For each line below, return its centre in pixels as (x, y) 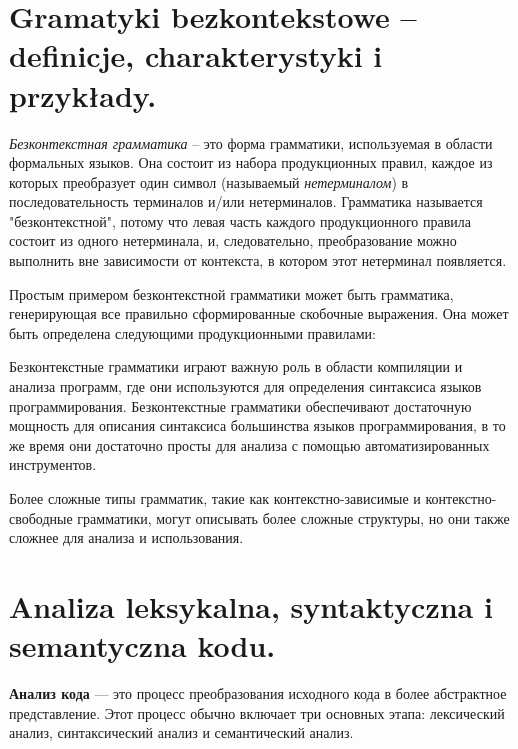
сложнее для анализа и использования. (126, 537)
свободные (41, 517)
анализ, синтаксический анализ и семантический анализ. (181, 732)
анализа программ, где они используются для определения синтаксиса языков (245, 386)
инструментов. (53, 464)
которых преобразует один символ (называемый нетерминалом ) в (209, 181)
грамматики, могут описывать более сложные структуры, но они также (293, 517)
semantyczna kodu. (142, 645)
